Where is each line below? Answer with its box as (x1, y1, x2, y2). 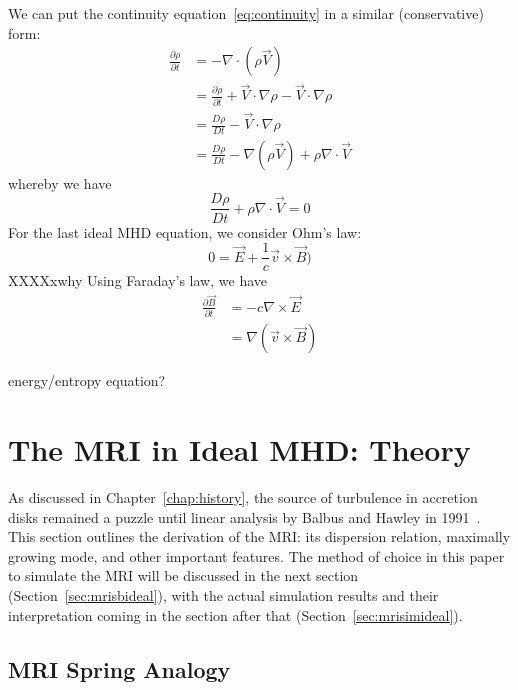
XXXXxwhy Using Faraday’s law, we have (8, 270, 267, 291)
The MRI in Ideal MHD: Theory (8, 429, 471, 470)
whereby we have (8, 172, 112, 193)
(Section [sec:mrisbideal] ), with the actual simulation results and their (8, 584, 439, 605)
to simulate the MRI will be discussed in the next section (8, 565, 359, 586)
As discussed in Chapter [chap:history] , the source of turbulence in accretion (8, 486, 478, 507)
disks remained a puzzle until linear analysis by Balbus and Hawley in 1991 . (8, 506, 481, 527)
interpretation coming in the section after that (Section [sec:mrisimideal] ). (8, 604, 463, 625)
